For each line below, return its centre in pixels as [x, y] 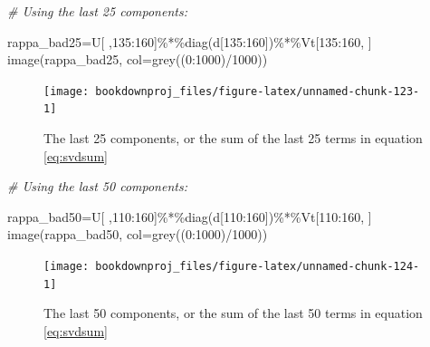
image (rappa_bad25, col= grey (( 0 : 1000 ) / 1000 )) [138, 59]
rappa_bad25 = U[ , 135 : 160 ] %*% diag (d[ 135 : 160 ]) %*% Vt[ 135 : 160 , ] [190, 41]
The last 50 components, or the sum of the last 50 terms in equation [233, 313]
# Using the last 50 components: [97, 186]
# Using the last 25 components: [97, 11]
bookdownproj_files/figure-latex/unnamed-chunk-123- [258, 91]
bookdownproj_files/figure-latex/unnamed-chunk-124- [258, 267]
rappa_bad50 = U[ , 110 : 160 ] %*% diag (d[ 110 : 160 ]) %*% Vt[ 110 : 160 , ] [190, 216]
